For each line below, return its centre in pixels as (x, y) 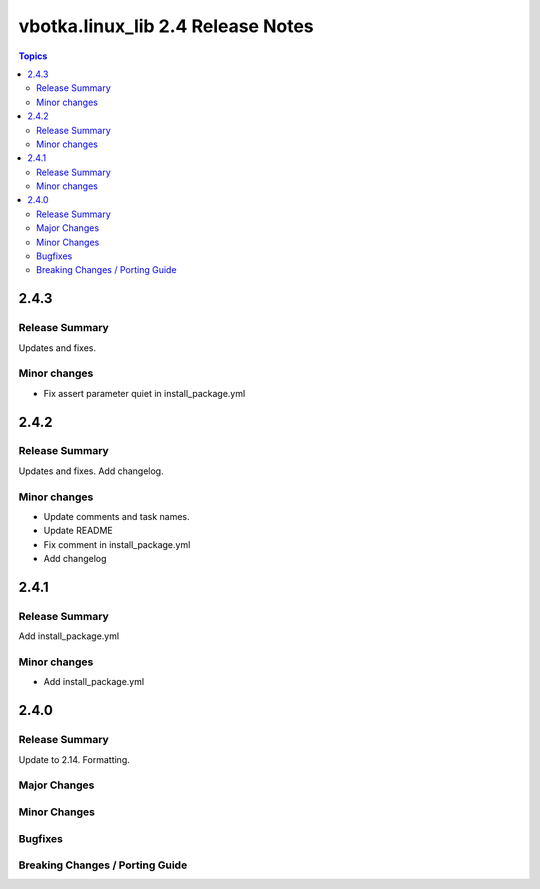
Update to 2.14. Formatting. (74, 759)
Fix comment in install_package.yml (117, 544)
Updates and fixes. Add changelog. (91, 471)
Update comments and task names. (116, 516)
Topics (33, 56)
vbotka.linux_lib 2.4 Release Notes (166, 26)
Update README (78, 531)
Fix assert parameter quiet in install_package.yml (144, 393)
